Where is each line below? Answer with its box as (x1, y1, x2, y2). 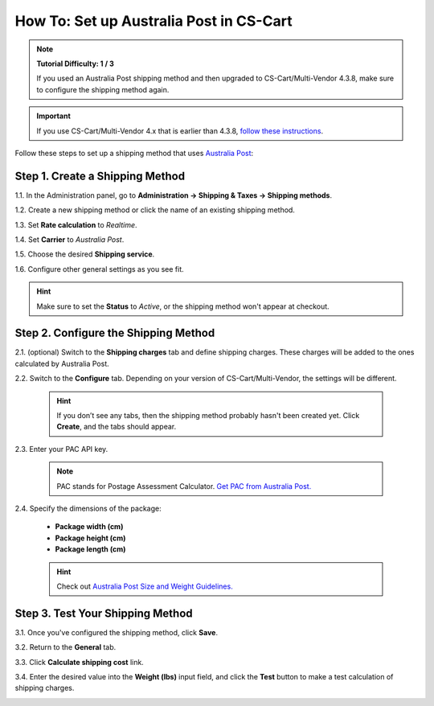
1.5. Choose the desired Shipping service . (14, 249, 155, 259)
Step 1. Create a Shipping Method (14, 169, 185, 183)
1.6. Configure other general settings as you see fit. (14, 264, 184, 273)
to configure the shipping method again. (36, 84, 170, 94)
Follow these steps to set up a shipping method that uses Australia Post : (14, 148, 254, 158)
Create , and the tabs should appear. (56, 422, 177, 432)
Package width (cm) (55, 522, 124, 532)
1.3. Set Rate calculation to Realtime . (14, 220, 137, 229)
